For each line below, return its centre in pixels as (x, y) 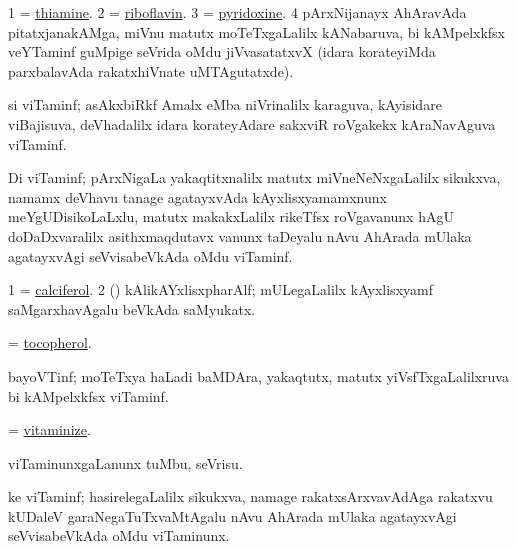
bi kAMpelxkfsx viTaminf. (88, 395)
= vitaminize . (49, 429)
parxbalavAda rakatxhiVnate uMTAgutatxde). (151, 70)
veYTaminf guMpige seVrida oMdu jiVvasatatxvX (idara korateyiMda (222, 51)
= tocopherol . (50, 342)
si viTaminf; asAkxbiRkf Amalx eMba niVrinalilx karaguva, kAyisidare (225, 104)
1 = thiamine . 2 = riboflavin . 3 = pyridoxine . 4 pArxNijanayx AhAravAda (237, 12)
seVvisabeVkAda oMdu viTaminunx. (119, 535)
